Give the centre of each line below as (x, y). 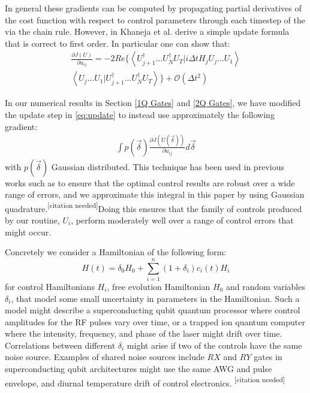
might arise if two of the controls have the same (214, 345)
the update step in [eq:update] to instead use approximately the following (140, 115)
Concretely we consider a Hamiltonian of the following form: (116, 252)
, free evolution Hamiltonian (159, 286)
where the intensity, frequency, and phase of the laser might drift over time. (144, 333)
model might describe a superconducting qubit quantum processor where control (153, 310)
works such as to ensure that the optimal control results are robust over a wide (150, 182)
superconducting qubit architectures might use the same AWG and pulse (139, 369)
